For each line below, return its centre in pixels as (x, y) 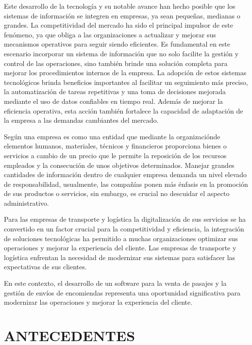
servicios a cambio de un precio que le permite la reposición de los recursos (115, 155)
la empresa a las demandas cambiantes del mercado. (81, 120)
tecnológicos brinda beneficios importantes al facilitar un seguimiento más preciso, (126, 82)
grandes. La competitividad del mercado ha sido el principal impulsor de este (118, 25)
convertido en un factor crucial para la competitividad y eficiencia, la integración (124, 229)
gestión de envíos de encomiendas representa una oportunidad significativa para (122, 292)
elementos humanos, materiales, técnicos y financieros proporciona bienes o (115, 146)
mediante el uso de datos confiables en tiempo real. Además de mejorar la (114, 101)
